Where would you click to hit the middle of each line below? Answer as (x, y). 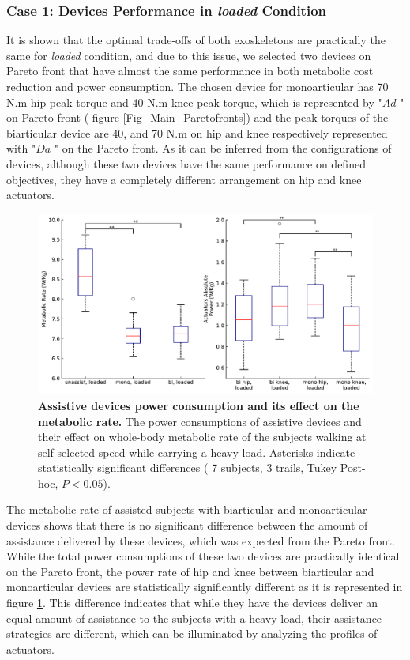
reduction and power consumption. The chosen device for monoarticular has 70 (197, 86)
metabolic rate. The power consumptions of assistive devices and (200, 421)
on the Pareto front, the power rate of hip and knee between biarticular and (190, 571)
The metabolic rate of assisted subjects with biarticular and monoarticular (187, 509)
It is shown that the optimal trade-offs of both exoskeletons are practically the (196, 40)
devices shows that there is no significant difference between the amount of (187, 525)
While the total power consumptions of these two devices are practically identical (203, 556)
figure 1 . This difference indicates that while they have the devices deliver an (192, 603)
